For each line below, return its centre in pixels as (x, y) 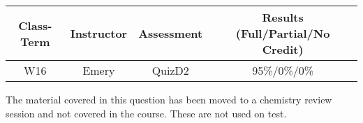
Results (283, 17)
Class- (35, 25)
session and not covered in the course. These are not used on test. (146, 113)
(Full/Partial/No (283, 33)
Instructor (99, 33)
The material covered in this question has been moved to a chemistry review (169, 99)
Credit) (283, 49)
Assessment (171, 33)
